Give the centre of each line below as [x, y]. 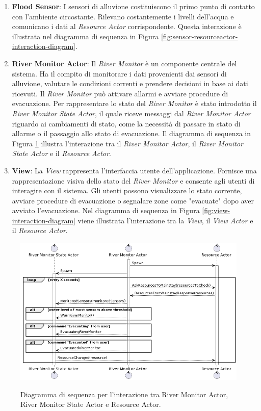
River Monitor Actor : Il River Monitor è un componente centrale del [124, 63]
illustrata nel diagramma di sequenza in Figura [85, 36]
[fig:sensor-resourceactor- [199, 36]
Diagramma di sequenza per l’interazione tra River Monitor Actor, [124, 394]
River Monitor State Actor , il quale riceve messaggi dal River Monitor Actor [131, 113]
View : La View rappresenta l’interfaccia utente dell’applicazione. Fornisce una [134, 170]
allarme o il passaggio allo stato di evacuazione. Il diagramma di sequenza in [131, 133]
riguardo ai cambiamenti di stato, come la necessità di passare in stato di [126, 123]
